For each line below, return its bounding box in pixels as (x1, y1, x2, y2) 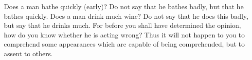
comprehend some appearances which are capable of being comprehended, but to (4, 39, 245, 49)
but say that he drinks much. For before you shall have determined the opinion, (4, 20, 241, 30)
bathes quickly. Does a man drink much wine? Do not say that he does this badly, (4, 11, 249, 21)
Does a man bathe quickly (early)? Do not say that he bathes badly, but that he (4, 1, 244, 11)
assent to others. (4, 48, 53, 58)
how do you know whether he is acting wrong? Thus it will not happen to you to (4, 29, 245, 39)
